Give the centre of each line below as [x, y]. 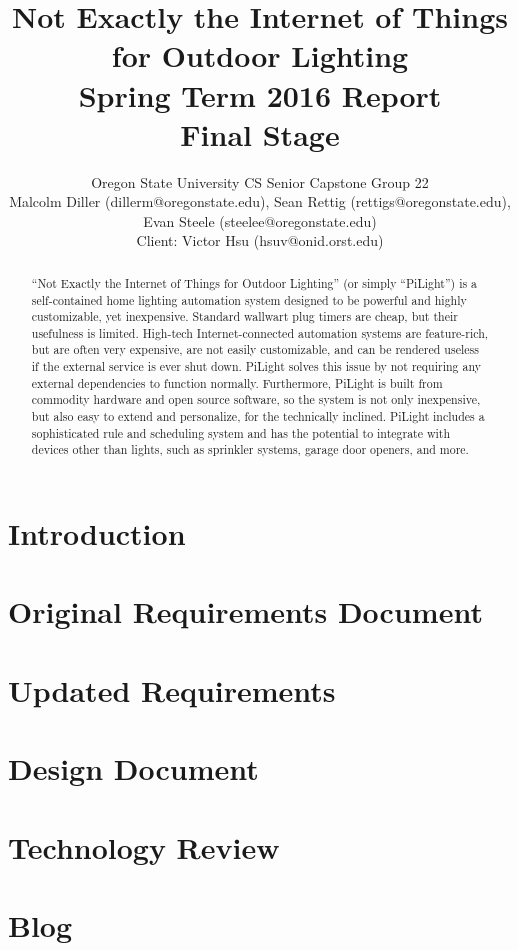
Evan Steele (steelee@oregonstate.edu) [260, 220]
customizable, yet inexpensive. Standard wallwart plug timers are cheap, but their [244, 316]
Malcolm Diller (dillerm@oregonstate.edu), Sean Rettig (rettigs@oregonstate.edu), [260, 201]
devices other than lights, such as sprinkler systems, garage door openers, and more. [250, 449]
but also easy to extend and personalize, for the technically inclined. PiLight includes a [258, 416]
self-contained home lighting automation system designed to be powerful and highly [249, 299]
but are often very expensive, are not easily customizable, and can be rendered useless [255, 349]
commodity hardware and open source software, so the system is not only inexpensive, [256, 399]
